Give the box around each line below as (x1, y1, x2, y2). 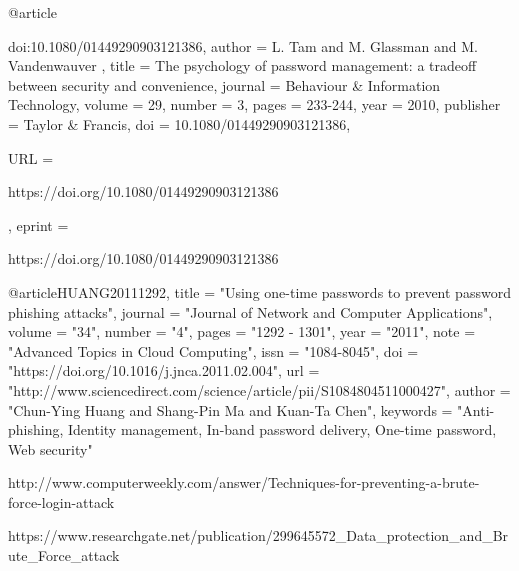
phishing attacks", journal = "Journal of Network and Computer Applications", (8, 301, 493, 322)
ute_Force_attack (8, 545, 120, 566)
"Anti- (457, 399, 495, 420)
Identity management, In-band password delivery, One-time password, (67, 419, 497, 440)
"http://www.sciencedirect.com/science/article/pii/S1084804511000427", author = (8, 379, 511, 400)
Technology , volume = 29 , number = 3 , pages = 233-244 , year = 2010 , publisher (8, 94, 501, 115)
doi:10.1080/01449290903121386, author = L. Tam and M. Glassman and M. (8, 35, 478, 56)
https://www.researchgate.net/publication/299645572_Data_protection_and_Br (8, 525, 509, 546)
